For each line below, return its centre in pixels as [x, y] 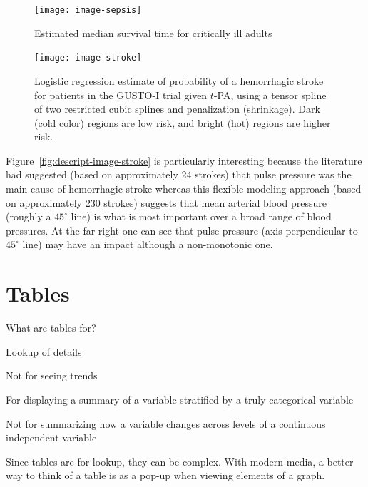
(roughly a [29, 216]
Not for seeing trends [52, 375]
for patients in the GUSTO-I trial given [121, 94]
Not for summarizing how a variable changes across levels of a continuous [166, 423]
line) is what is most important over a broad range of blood [201, 216]
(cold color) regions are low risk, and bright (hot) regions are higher [183, 122]
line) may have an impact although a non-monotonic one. [148, 244]
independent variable [51, 437]
